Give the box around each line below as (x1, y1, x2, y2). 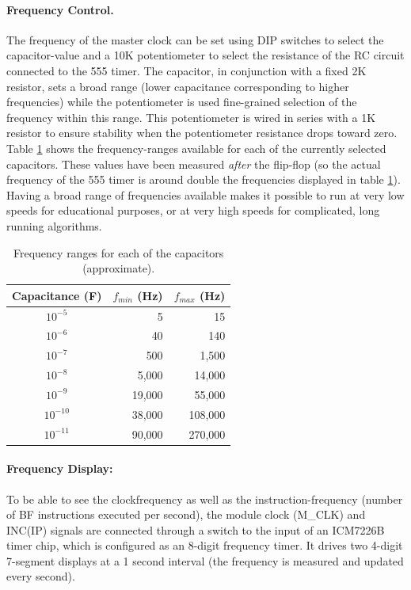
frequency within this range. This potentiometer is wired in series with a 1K (6, 108, 376, 125)
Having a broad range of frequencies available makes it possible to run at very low (6, 186, 405, 203)
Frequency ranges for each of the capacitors (13, 244, 224, 261)
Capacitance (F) (12, 287, 102, 303)
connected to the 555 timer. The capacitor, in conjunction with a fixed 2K (6, 62, 367, 78)
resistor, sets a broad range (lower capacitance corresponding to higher (6, 78, 349, 94)
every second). (6, 568, 75, 584)
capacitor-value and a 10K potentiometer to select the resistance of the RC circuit (6, 47, 405, 63)
